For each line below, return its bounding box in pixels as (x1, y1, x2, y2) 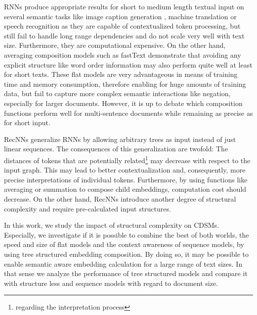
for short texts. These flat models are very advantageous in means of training (4, 69, 238, 79)
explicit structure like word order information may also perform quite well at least (4, 59, 253, 70)
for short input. (4, 117, 50, 128)
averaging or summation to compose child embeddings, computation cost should (4, 184, 247, 194)
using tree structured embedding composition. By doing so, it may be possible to (4, 248, 249, 259)
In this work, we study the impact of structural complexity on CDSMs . (4, 220, 219, 230)
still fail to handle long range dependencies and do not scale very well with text (4, 30, 245, 40)
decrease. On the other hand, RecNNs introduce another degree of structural (4, 193, 236, 204)
